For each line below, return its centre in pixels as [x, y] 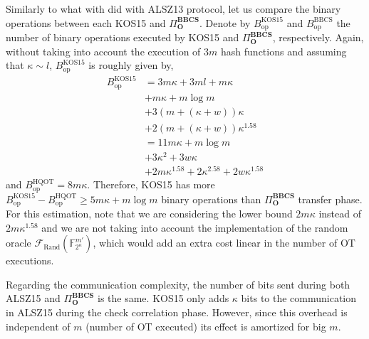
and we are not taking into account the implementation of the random [195, 227]
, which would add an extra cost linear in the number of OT [224, 243]
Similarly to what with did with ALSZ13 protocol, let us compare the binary [173, 9]
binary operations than [211, 199]
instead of [340, 213]
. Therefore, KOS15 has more [151, 184]
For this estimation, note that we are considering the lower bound [149, 213]
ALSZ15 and [33, 298]
